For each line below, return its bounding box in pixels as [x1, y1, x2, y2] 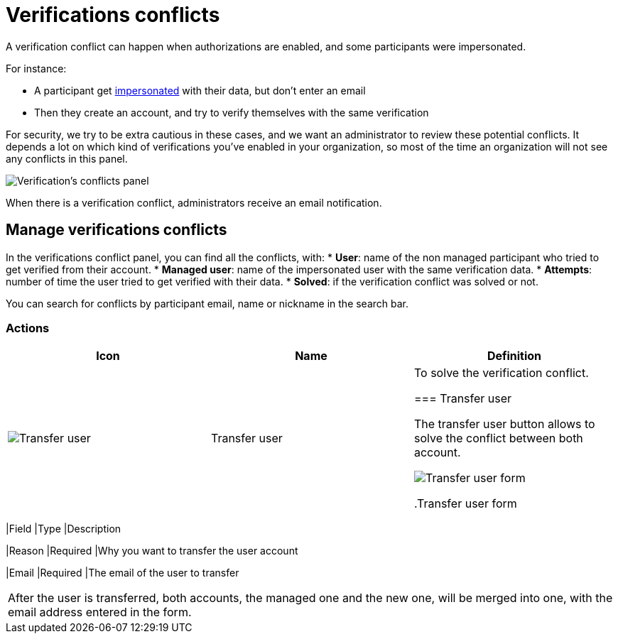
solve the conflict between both [413, 431, 583, 446]
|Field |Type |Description [6, 523, 121, 535]
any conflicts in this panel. [6, 152, 128, 165]
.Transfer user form [413, 496, 517, 511]
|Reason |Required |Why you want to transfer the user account [6, 545, 298, 557]
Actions [6, 320, 50, 335]
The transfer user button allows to [413, 417, 595, 432]
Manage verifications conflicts [6, 221, 227, 239]
